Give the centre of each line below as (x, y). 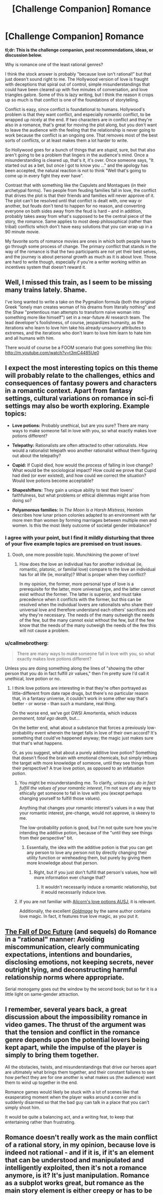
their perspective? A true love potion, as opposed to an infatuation (78, 768)
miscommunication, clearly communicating (72, 947)
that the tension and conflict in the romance (73, 1032)
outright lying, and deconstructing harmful (71, 970)
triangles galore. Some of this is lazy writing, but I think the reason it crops (79, 95)
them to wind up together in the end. (41, 1082)
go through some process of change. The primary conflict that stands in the (81, 246)
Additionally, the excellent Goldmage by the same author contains (85, 911)
